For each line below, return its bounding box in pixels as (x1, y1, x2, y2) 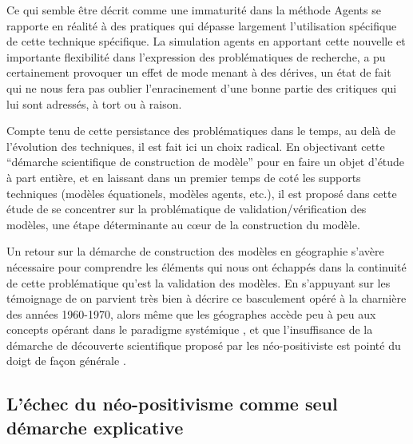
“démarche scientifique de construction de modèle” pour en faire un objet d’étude (6, 153, 405, 170)
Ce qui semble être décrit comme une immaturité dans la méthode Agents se (6, 2, 381, 18)
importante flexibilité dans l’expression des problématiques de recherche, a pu (6, 48, 386, 65)
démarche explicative (6, 414, 184, 439)
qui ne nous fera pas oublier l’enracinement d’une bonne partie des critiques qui (6, 79, 397, 96)
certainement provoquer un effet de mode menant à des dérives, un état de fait (6, 64, 391, 81)
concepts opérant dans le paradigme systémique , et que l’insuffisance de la (6, 321, 373, 338)
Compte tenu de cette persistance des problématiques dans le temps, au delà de (6, 122, 395, 139)
